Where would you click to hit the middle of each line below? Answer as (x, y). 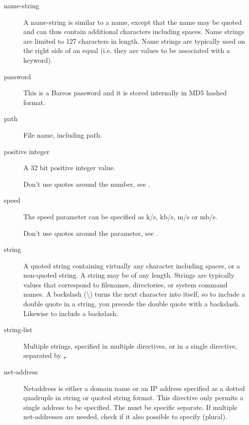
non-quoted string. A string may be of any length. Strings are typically (129, 275)
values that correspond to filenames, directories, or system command (125, 284)
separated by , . (45, 355)
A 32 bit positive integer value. (70, 168)
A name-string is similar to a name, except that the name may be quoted (133, 22)
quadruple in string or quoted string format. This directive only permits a (133, 398)
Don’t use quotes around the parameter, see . (91, 233)
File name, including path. (63, 134)
